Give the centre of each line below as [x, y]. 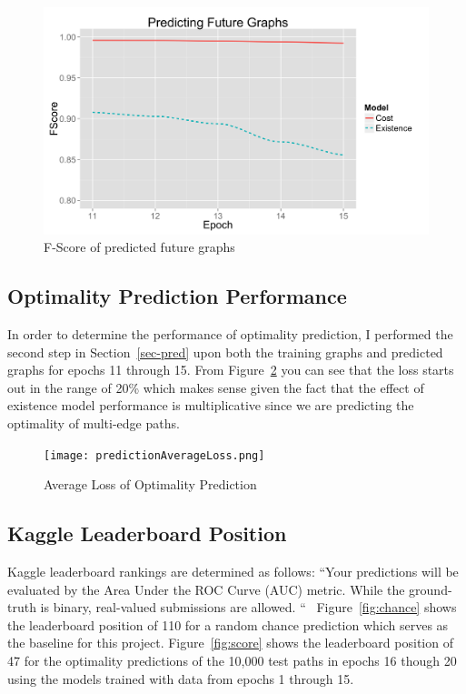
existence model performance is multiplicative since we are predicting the [211, 405]
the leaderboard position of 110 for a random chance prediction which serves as [228, 624]
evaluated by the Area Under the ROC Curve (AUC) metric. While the [206, 589]
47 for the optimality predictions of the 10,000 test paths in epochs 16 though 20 [232, 661]
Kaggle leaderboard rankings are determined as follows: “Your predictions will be [233, 572]
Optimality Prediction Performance [177, 296]
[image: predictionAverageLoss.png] [154, 455]
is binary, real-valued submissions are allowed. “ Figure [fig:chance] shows [248, 607]
